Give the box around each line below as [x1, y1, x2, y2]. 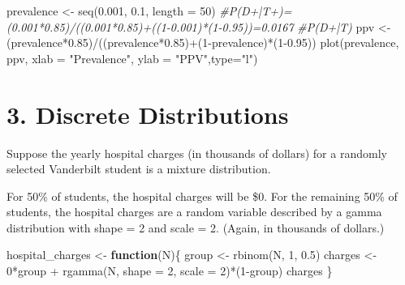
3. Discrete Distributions [6, 97, 289, 130]
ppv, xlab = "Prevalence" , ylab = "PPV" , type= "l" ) [6, 49, 258, 66]
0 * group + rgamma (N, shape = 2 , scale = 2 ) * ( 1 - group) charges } [6, 262, 333, 279]
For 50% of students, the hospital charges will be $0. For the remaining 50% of [6, 187, 398, 204]
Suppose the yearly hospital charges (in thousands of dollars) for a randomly [6, 144, 387, 161]
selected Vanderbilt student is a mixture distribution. [6, 160, 271, 177]
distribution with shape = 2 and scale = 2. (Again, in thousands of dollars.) [6, 219, 385, 236]
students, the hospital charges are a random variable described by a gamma [6, 203, 382, 220]
